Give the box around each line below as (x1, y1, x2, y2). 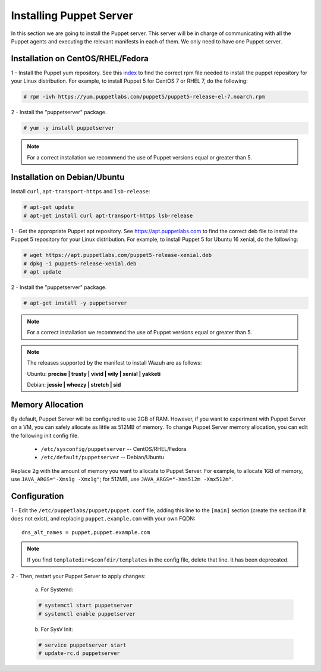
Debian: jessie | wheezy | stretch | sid (27, 381, 121, 388)
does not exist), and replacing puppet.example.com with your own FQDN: (11, 515, 196, 522)
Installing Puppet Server (11, 9, 133, 22)
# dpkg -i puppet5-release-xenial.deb (23, 260, 137, 267)
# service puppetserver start (38, 641, 127, 648)
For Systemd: (40, 586, 74, 593)
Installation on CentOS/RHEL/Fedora (11, 54, 149, 64)
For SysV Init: (40, 625, 74, 633)
